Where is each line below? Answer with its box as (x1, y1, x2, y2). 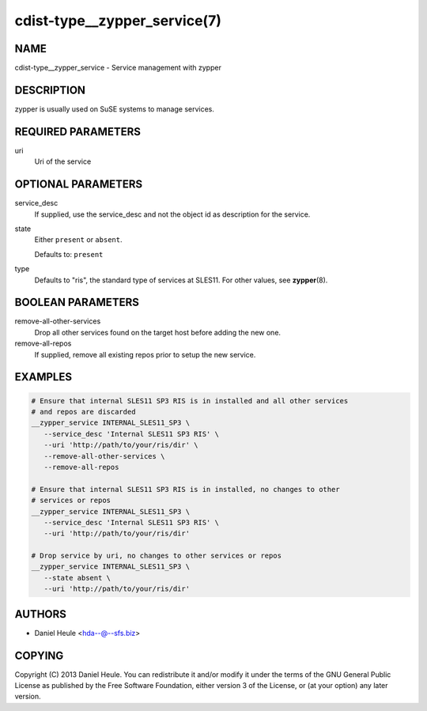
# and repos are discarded (31, 407, 136, 416)
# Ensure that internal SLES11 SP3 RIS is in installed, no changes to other (31, 485, 340, 494)
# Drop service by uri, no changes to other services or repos (31, 551, 282, 561)
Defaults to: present (34, 249, 104, 259)
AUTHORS (14, 607, 67, 621)
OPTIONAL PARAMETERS (14, 178, 143, 191)
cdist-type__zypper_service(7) (14, 12, 221, 29)
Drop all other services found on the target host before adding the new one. (34, 327, 281, 337)
